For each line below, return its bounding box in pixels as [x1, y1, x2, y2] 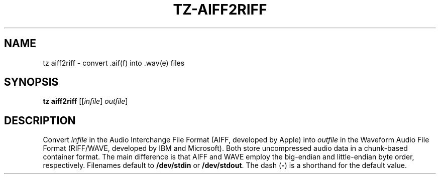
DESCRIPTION [4, 114, 76, 127]
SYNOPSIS [4, 76, 59, 89]
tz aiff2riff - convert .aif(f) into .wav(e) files [43, 58, 185, 67]
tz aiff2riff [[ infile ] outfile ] [43, 97, 128, 106]
